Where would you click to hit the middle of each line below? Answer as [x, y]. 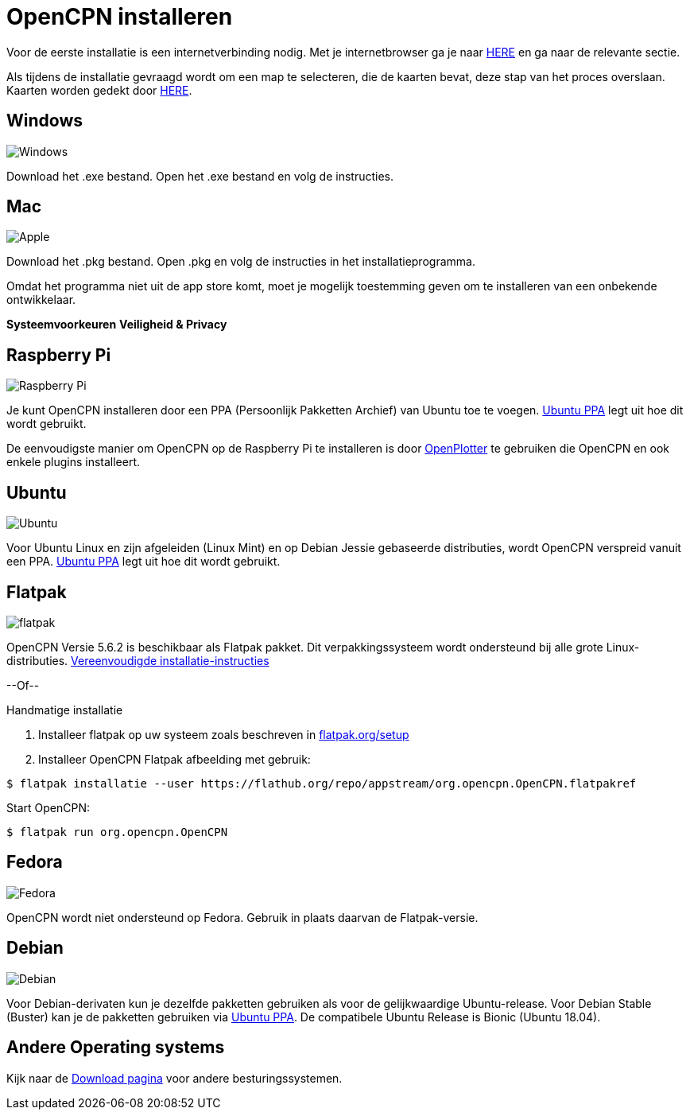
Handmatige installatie [65, 710]
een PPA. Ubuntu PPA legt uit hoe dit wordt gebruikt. [143, 562]
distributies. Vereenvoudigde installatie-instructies [138, 660]
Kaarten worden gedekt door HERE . [99, 90]
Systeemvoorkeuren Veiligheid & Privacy [117, 325]
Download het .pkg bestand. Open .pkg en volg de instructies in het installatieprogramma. [241, 262]
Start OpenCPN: [48, 807]
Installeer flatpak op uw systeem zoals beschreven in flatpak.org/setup [224, 734]
